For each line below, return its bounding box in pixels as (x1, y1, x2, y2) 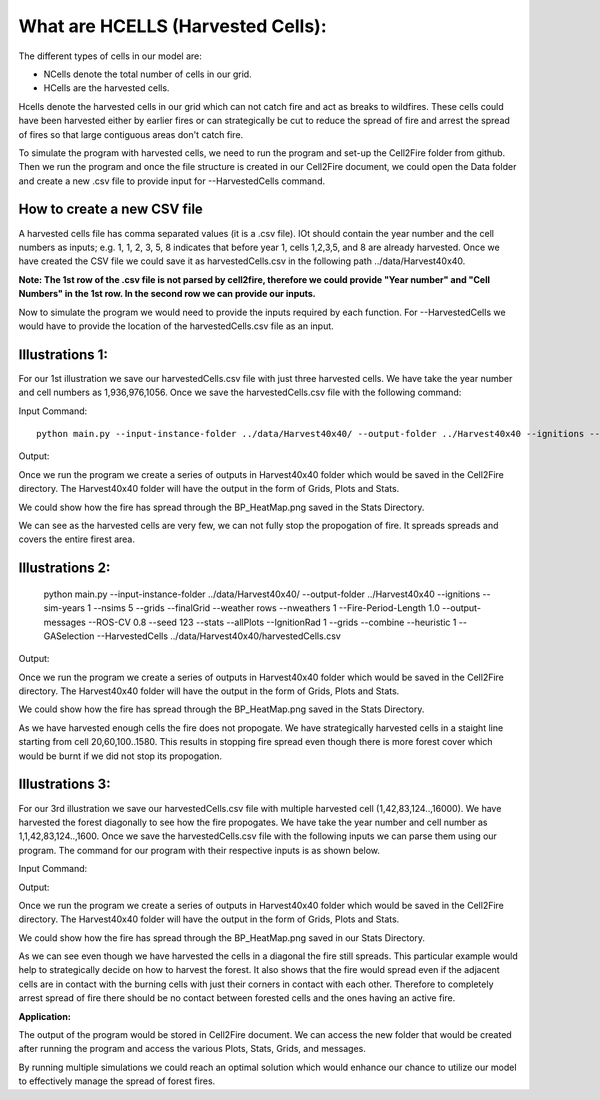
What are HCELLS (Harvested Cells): (18, 15, 327, 37)
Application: (18, 1010, 72, 1022)
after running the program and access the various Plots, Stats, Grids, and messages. (18, 1043, 367, 1055)
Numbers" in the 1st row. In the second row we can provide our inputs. (18, 288, 316, 300)
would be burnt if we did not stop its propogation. (18, 750, 223, 762)
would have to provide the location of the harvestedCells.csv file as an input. (18, 320, 334, 332)
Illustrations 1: (18, 346, 109, 363)
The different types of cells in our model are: (18, 50, 202, 62)
